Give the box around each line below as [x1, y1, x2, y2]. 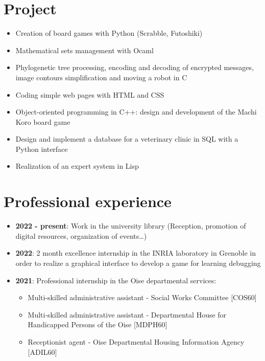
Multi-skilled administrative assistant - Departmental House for [28, 309, 227, 320]
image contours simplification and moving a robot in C [15, 72, 187, 82]
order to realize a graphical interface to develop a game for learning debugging [15, 257, 261, 268]
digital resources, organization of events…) [15, 230, 147, 241]
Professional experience [4, 191, 172, 212]
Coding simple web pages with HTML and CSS [15, 89, 164, 100]
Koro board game [15, 116, 70, 127]
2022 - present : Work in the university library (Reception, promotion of [15, 220, 246, 231]
